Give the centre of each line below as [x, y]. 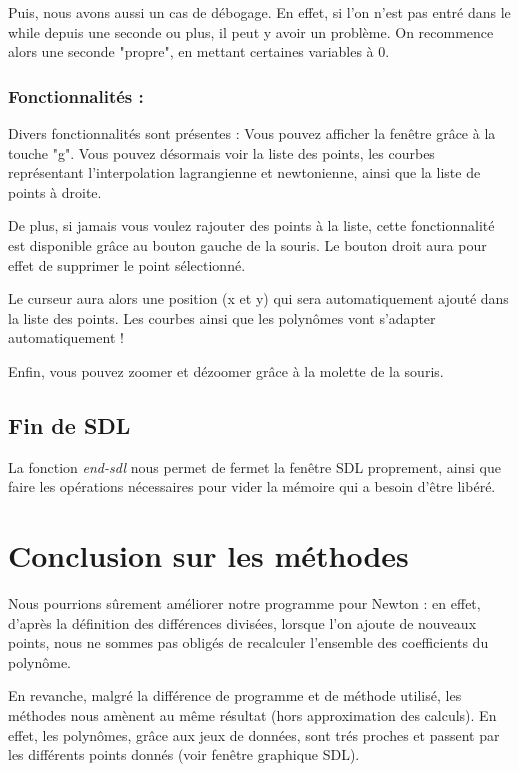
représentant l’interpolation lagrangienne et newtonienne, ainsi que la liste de [244, 172]
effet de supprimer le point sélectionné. [127, 264]
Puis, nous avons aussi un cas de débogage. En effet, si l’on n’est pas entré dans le [259, 12]
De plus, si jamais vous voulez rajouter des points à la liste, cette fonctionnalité [251, 225]
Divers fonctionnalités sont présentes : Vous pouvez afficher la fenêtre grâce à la [252, 133]
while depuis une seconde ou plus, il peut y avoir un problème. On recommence [251, 31]
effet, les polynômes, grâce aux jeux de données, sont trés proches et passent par [254, 734]
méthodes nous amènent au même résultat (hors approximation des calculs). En [252, 715]
